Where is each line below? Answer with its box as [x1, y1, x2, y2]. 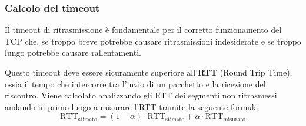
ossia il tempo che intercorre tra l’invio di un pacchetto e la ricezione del [5, 77, 266, 90]
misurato [223, 116, 245, 122]
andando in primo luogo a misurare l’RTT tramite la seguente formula [5, 100, 258, 113]
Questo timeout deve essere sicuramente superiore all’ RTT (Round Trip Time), [5, 66, 292, 78]
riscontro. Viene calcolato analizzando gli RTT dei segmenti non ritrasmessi [5, 89, 277, 101]
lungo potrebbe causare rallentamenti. [5, 46, 141, 59]
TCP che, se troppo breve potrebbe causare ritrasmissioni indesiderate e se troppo [5, 35, 301, 47]
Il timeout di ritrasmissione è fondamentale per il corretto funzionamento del [5, 23, 282, 36]
